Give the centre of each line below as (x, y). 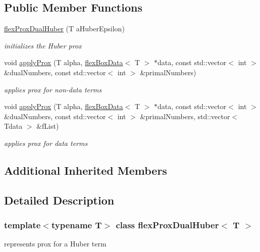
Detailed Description (59, 200)
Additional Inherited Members (86, 170)
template (22, 225)
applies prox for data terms (46, 143)
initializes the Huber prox (43, 45)
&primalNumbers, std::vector (185, 116)
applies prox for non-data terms (53, 89)
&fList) (48, 126)
